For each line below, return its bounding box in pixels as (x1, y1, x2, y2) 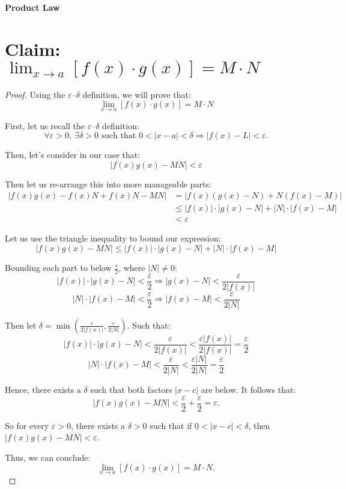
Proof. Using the (5, 88, 65, 100)
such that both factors (90, 383, 172, 396)
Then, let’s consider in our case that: (5, 148, 141, 161)
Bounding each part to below (5, 261, 112, 273)
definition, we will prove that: (82, 88, 191, 100)
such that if (150, 419, 192, 431)
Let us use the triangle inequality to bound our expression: (5, 232, 221, 244)
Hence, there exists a (5, 383, 81, 396)
